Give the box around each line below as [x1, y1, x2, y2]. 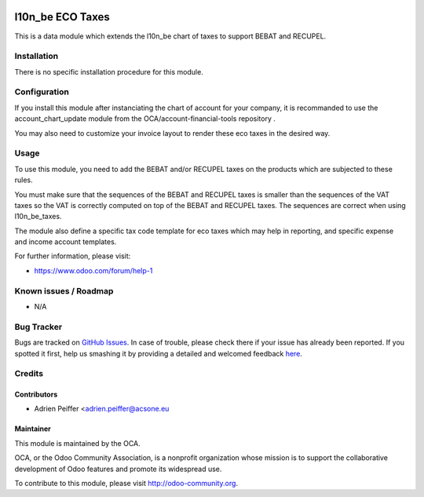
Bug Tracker [14, 321, 63, 332]
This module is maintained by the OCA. [14, 438, 141, 448]
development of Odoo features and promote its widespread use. [14, 464, 222, 473]
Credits [14, 368, 43, 379]
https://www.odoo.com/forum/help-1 [34, 265, 153, 275]
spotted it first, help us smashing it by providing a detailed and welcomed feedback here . [14, 349, 302, 358]
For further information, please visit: [14, 251, 131, 261]
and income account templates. [14, 237, 117, 247]
